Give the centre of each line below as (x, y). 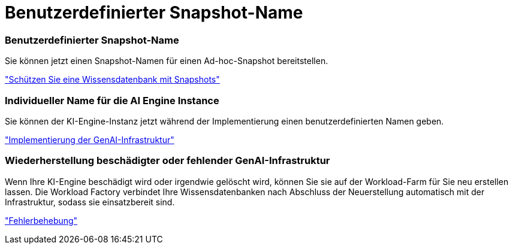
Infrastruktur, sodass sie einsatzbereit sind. (90, 202)
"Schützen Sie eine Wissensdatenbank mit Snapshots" (112, 80)
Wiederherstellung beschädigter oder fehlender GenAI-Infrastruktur (168, 161)
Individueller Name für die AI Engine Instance (112, 100)
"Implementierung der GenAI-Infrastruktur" (90, 139)
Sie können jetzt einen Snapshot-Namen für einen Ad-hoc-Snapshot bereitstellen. (167, 61)
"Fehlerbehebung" (41, 220)
